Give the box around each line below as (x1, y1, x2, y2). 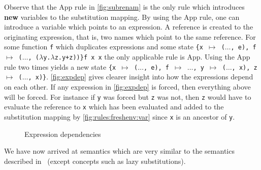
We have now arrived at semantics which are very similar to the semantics (4, 146, 235, 156)
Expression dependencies (24, 128, 101, 139)
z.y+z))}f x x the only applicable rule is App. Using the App (54, 51, 250, 62)
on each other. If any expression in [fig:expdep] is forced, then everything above (4, 81, 251, 92)
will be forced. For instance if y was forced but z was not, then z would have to (4, 91, 251, 102)
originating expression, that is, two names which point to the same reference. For (4, 31, 256, 42)
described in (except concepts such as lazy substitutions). (4, 155, 186, 166)
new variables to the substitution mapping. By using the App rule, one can (4, 11, 240, 22)
